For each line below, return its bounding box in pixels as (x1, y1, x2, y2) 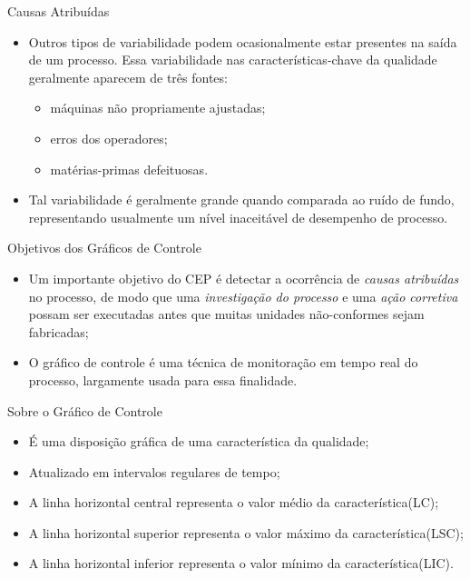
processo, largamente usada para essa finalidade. (28, 370, 298, 389)
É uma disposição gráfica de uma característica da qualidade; (28, 432, 369, 451)
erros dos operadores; (50, 128, 168, 147)
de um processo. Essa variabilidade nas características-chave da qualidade (28, 50, 437, 69)
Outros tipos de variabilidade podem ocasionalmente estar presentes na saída (28, 32, 457, 51)
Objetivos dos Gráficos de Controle (7, 238, 201, 257)
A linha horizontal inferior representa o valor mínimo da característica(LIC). (28, 554, 454, 573)
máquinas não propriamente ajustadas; (50, 98, 266, 117)
